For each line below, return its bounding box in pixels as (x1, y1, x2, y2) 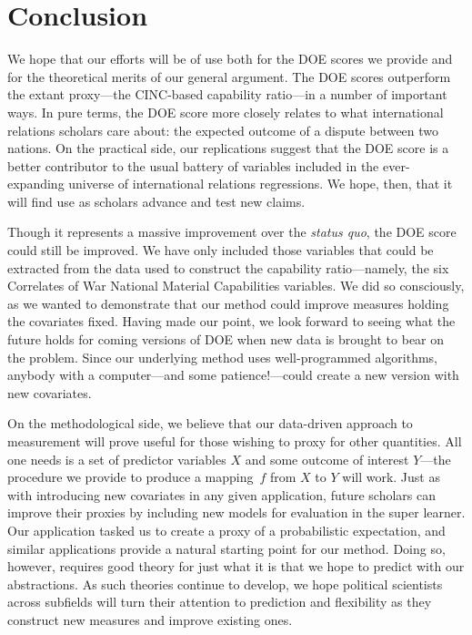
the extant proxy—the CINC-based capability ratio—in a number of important (7, 85, 447, 104)
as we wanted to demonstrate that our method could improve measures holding (7, 293, 449, 312)
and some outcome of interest (245, 449, 409, 468)
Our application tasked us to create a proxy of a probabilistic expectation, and (7, 520, 446, 539)
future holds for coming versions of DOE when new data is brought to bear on (7, 330, 445, 349)
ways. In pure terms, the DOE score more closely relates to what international (7, 102, 444, 121)
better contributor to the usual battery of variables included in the (7, 156, 379, 175)
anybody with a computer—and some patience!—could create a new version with (7, 365, 459, 384)
